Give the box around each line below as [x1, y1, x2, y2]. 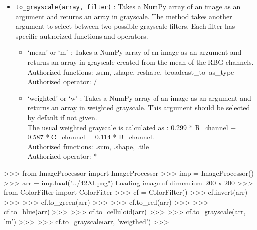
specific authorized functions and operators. [15, 30, 148, 41]
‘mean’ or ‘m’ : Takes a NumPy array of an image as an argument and [27, 47, 242, 57]
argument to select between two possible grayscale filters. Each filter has [15, 21, 235, 31]
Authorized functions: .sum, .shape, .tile [27, 141, 149, 151]
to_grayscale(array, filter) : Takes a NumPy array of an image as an [15, 1, 241, 11]
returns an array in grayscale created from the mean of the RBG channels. [27, 57, 254, 67]
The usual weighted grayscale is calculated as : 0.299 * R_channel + [27, 122, 236, 132]
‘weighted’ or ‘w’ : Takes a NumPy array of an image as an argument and [27, 92, 251, 103]
